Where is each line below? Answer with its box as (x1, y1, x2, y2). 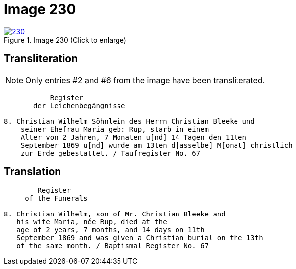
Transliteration (4, 53, 78, 65)
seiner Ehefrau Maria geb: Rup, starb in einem (20, 125, 209, 133)
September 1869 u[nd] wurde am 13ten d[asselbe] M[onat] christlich (20, 141, 293, 149)
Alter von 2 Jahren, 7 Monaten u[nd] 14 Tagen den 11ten (20, 133, 246, 141)
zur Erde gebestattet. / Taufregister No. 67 (20, 149, 201, 157)
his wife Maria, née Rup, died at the (16, 218, 167, 226)
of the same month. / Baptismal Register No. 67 (16, 242, 209, 250)
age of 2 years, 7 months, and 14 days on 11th (16, 226, 205, 234)
